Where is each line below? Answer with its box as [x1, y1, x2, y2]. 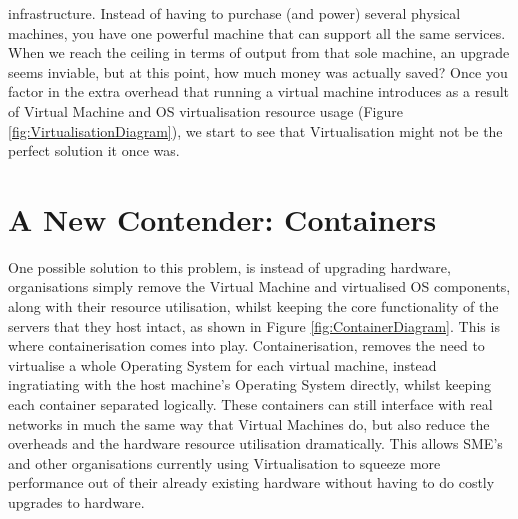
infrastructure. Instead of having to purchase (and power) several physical [8, 3, 461, 23]
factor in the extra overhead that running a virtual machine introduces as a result [8, 81, 510, 102]
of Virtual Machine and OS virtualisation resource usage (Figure [8, 100, 403, 121]
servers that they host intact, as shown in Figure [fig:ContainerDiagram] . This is [8, 315, 500, 336]
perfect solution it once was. [8, 140, 180, 161]
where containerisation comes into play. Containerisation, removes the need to [8, 335, 485, 356]
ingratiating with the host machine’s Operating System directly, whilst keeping [8, 374, 492, 395]
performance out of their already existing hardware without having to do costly [8, 472, 495, 493]
